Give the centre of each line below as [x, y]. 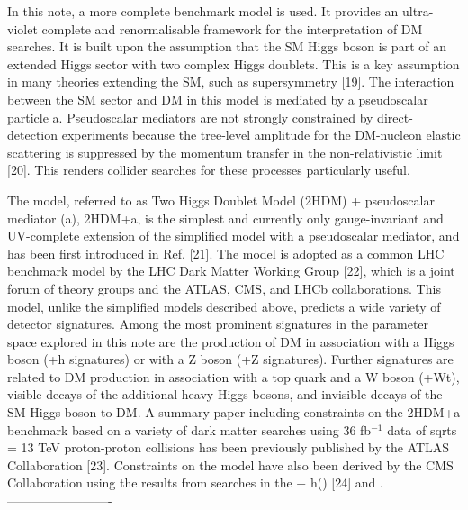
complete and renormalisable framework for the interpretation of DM [232, 28]
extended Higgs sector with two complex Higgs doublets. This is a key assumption [234, 64]
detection [32, 135]
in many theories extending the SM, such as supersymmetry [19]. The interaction [231, 82]
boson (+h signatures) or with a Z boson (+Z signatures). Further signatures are [230, 359]
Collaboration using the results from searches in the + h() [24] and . [195, 483]
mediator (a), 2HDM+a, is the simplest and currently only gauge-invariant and [225, 218]
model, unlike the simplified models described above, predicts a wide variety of [224, 306]
